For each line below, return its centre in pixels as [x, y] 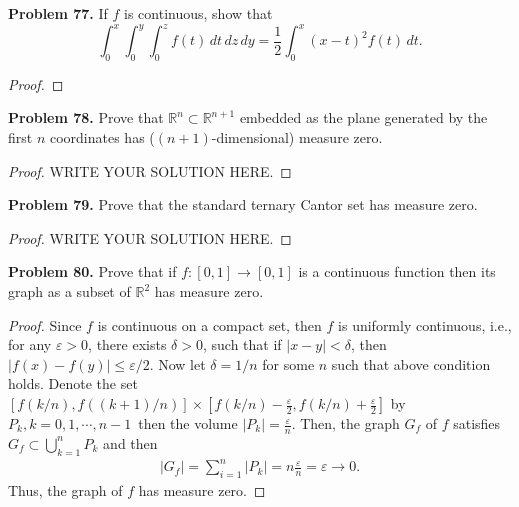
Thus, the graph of [65, 489]
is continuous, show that [198, 13]
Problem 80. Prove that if [92, 271]
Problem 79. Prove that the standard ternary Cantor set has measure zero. [243, 204]
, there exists [127, 344]
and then [130, 442]
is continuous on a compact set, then [209, 324]
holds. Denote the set [73, 383]
